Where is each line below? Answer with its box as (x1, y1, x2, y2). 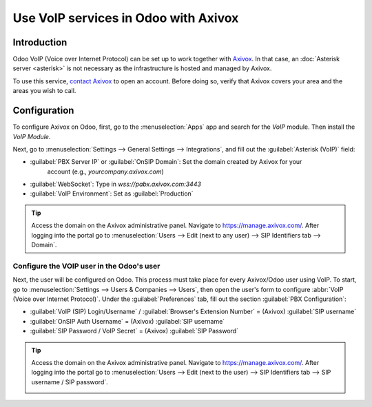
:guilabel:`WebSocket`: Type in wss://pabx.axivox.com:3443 (30, 180, 201, 189)
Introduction (12, 36, 68, 48)
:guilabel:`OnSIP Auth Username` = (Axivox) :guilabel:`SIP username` (30, 317, 225, 325)
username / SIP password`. (31, 377, 108, 386)
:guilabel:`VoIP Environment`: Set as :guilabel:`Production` (30, 189, 194, 198)
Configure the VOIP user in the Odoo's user (12, 261, 161, 271)
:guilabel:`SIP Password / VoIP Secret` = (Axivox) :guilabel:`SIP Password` (30, 327, 239, 335)
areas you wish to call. (12, 87, 76, 95)
